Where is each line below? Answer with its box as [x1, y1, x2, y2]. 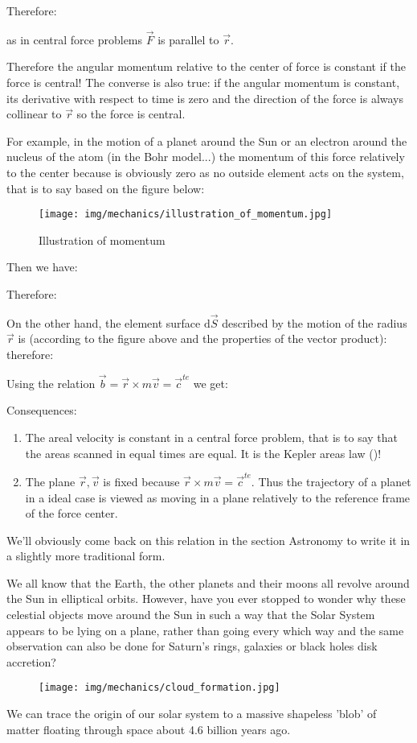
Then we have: [6, 258, 78, 275]
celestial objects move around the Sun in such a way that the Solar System [6, 606, 375, 623]
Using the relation [6, 374, 96, 391]
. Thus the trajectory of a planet [251, 473, 411, 489]
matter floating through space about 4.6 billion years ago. [6, 720, 291, 737]
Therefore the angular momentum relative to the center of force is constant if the [6, 58, 406, 75]
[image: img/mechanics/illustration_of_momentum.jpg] [39, 208, 333, 221]
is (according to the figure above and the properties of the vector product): [18, 330, 387, 347]
